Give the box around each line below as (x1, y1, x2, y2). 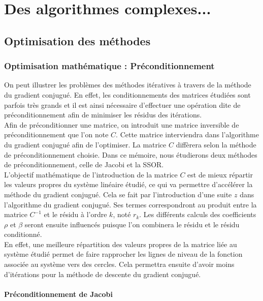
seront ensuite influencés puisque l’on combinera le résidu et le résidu (24, 219, 240, 229)
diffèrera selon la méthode (176, 139, 256, 149)
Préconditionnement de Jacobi (4, 288, 113, 299)
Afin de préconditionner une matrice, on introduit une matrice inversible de (4, 119, 239, 130)
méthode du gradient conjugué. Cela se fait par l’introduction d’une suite (4, 189, 232, 199)
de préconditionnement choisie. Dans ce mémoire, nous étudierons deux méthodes (4, 149, 257, 160)
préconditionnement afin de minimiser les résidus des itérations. (4, 109, 202, 120)
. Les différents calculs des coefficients (139, 209, 256, 220)
